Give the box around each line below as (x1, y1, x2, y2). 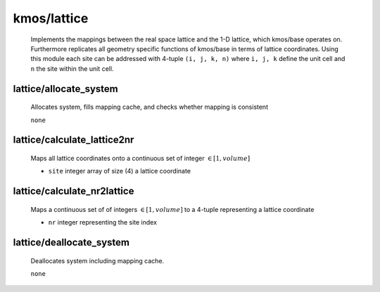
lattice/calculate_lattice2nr (13, 134, 134, 146)
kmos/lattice (13, 11, 89, 26)
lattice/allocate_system (13, 83, 119, 95)
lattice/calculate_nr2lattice (13, 185, 134, 197)
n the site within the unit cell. (30, 64, 114, 73)
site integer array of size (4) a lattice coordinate (48, 167, 191, 175)
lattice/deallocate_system (13, 236, 130, 248)
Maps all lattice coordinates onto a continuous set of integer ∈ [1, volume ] (30, 154, 251, 162)
